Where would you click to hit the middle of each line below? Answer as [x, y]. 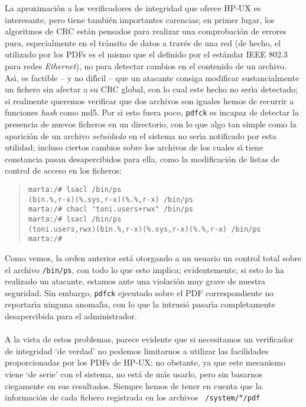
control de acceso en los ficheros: [63, 170]
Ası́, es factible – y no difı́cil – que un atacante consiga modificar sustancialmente [152, 77]
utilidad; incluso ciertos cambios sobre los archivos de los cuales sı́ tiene [134, 147]
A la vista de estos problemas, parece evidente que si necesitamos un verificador [149, 339]
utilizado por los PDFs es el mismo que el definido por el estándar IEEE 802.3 [146, 54]
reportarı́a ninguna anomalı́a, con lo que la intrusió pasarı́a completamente [140, 304]
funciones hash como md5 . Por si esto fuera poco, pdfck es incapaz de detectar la [152, 112]
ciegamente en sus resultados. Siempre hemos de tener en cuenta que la [134, 385]
